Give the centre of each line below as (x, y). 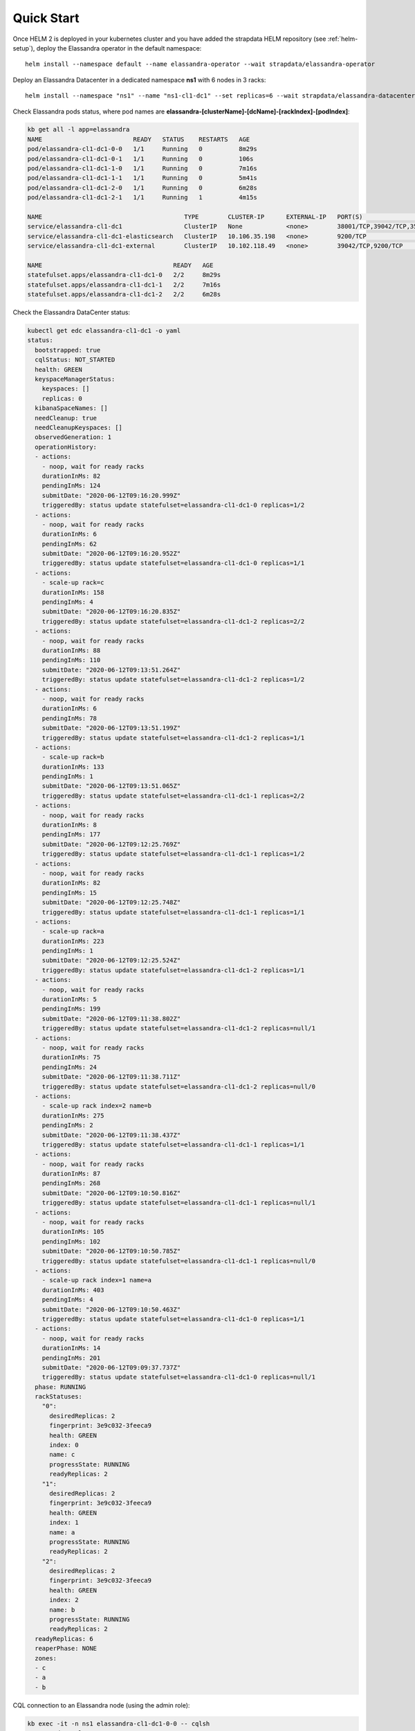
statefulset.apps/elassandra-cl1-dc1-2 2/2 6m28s (124, 295)
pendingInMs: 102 (71, 1241)
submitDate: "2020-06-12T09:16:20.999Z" (111, 495)
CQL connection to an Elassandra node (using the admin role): (101, 1705)
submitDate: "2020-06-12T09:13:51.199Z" (111, 728)
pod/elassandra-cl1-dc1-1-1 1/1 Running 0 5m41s (142, 178)
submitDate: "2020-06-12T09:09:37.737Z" (111, 1367)
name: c (62, 1455)
